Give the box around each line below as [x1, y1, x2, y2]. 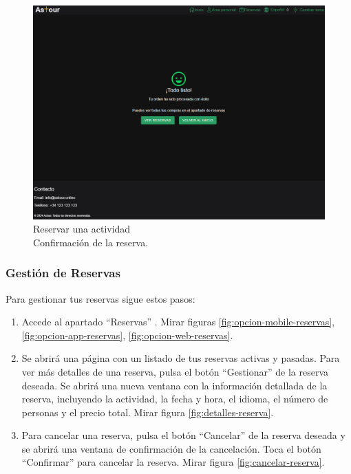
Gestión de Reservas [6, 264, 120, 281]
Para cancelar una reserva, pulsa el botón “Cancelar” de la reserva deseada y [21, 428, 345, 442]
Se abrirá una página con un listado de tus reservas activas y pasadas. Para [21, 351, 340, 365]
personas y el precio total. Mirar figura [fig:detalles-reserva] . [21, 405, 274, 419]
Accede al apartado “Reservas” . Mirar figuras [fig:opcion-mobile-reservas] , [21, 314, 335, 329]
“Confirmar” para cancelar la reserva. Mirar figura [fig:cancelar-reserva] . [21, 455, 325, 469]
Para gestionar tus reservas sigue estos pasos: [6, 291, 195, 305]
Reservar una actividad [33, 222, 131, 236]
